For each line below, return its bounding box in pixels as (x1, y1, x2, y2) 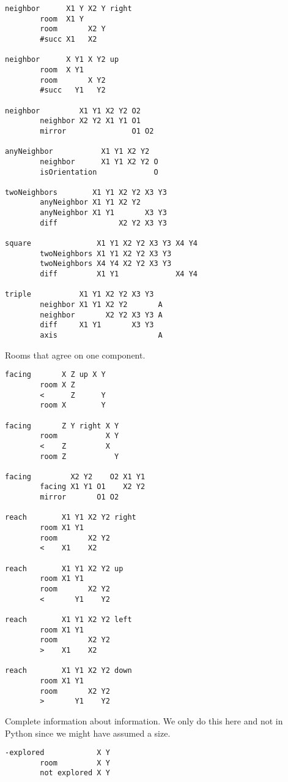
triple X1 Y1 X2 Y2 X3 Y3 (5, 290, 154, 299)
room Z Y (40, 452, 119, 461)
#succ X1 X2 (40, 34, 97, 44)
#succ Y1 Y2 (40, 86, 106, 95)
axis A (40, 331, 163, 340)
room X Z (40, 380, 75, 389)
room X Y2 (40, 75, 106, 85)
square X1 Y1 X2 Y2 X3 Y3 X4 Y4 (5, 239, 198, 248)
